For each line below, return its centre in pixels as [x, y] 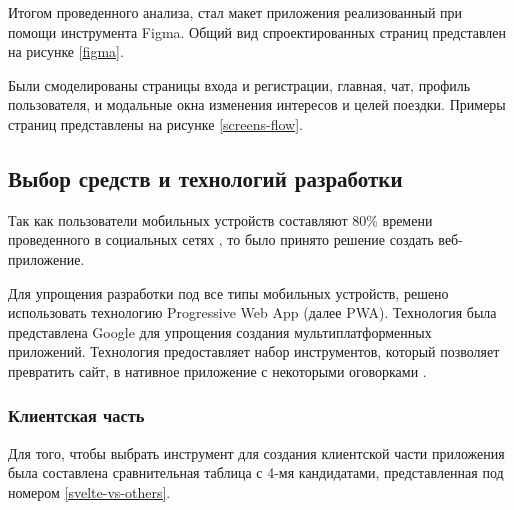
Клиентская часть [76, 415]
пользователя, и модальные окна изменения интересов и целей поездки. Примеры [257, 104]
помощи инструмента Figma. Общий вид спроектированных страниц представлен [257, 31]
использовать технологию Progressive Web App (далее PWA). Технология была [252, 312]
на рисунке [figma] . [66, 51]
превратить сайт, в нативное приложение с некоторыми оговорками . [217, 370]
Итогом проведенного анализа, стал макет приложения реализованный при [235, 12]
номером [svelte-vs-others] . [89, 491]
